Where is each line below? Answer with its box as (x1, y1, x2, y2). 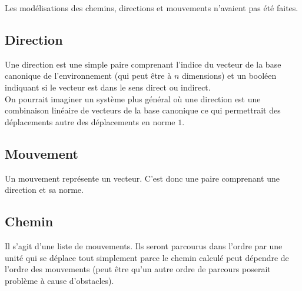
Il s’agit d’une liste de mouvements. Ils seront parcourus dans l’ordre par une (5, 239, 283, 252)
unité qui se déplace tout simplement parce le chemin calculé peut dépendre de (5, 251, 289, 263)
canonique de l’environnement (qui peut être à (5, 69, 172, 82)
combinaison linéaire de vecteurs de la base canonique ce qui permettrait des (5, 104, 281, 116)
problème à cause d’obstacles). (5, 274, 114, 286)
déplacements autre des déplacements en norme (5, 115, 175, 128)
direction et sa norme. (5, 183, 84, 196)
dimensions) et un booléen (181, 69, 277, 82)
